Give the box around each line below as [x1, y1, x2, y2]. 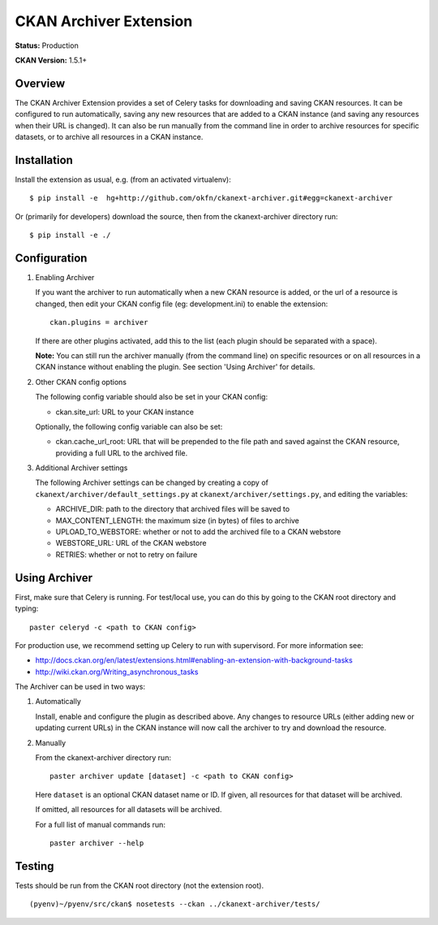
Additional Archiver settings [35, 463, 128, 473]
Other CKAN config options [35, 377, 127, 387]
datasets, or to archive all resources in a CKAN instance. [15, 132, 204, 142]
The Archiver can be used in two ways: [15, 682, 146, 692]
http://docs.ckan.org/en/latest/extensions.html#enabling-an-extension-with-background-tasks [35, 655, 353, 665]
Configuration [15, 251, 88, 265]
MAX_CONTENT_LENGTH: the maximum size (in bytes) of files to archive [55, 516, 300, 525]
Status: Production [15, 41, 79, 50]
